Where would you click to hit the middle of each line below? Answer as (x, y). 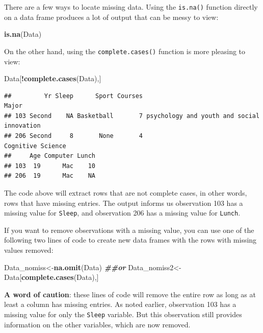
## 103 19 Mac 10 (50, 166)
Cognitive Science (35, 146)
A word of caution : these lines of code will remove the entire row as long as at (130, 294)
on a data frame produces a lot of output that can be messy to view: (111, 17)
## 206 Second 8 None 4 (74, 136)
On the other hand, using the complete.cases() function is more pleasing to (125, 51)
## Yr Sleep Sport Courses (74, 96)
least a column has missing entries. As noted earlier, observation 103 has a (120, 304)
